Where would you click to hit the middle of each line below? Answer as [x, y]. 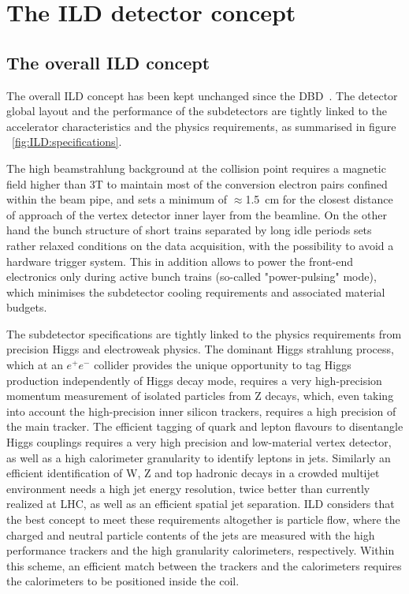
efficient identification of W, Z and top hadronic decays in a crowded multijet [193, 473]
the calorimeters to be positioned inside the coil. [123, 581]
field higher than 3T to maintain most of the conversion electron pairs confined [197, 183]
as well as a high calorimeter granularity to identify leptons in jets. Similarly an [199, 457]
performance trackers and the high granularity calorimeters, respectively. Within [201, 550]
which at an [35, 365]
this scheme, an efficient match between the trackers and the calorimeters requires [204, 565]
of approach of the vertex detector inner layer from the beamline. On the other [197, 214]
